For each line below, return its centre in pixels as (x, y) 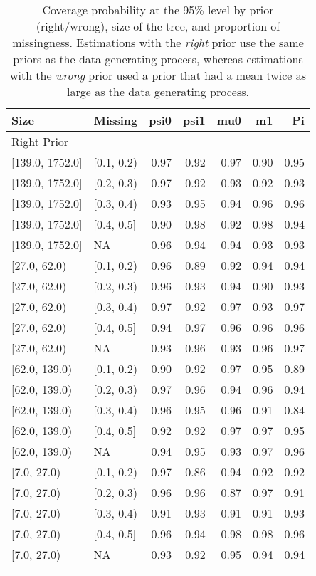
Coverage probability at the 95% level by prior (158, 10)
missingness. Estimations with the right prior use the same (158, 42)
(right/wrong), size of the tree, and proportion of (158, 26)
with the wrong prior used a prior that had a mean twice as (158, 75)
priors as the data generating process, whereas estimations (158, 59)
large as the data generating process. (158, 91)
